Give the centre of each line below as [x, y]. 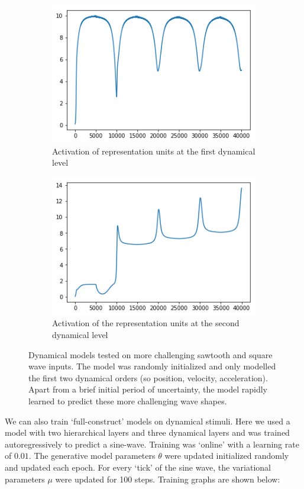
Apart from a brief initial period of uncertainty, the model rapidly [148, 389]
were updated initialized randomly [227, 456]
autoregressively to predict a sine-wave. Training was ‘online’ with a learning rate [152, 444]
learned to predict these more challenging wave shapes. [128, 401]
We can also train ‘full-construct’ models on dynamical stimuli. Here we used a [148, 421]
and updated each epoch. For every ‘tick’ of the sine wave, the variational [138, 467]
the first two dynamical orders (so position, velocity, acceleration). [148, 377]
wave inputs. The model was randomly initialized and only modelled [152, 366]
